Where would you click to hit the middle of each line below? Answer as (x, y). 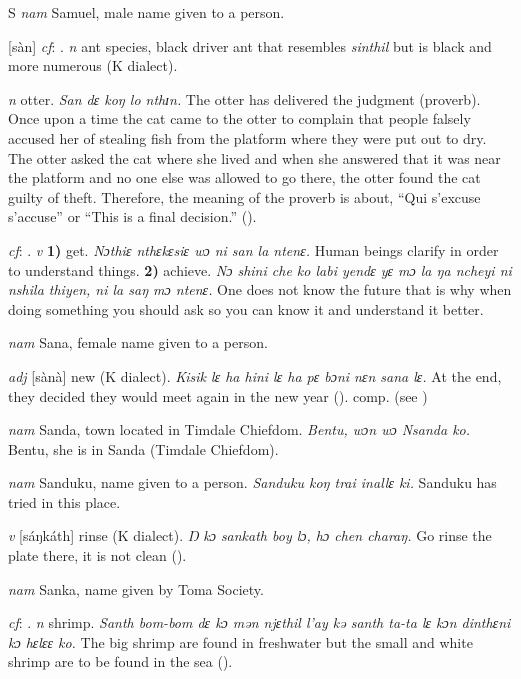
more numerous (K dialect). (93, 65)
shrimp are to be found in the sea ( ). (120, 661)
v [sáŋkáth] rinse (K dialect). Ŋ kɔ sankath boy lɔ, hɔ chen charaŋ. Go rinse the (250, 535)
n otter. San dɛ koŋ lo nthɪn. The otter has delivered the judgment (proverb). (244, 98)
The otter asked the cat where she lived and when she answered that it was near (254, 157)
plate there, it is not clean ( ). (97, 555)
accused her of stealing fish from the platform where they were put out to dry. (247, 137)
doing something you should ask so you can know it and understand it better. (246, 308)
